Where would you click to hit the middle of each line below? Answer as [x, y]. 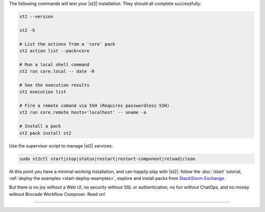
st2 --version [36, 16]
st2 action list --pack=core [54, 51]
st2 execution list [43, 92]
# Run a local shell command [54, 64]
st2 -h [27, 30]
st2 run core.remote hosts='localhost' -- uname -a [83, 112]
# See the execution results [54, 85]
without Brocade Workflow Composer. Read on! [57, 194]
